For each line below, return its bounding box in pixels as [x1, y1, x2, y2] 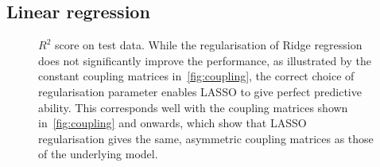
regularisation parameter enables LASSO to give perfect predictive [38, 83, 362, 99]
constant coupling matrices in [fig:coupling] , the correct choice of [38, 68, 355, 84]
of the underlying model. [38, 146, 158, 162]
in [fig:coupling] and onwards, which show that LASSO [38, 115, 307, 131]
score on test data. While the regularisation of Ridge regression [54, 37, 363, 53]
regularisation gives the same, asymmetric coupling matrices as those [38, 130, 374, 146]
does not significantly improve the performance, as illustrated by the [38, 52, 371, 68]
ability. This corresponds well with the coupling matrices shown [38, 99, 348, 115]
